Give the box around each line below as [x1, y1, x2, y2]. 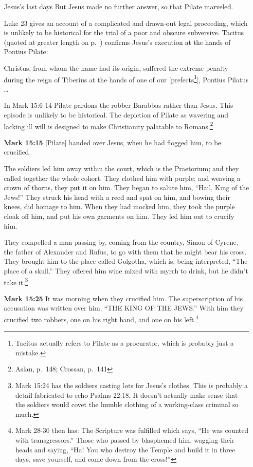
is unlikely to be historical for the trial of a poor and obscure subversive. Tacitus [4, 27, 244, 38]
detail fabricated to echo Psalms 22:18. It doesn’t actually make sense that [15, 389, 238, 400]
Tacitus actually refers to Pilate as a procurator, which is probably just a [15, 338, 234, 348]
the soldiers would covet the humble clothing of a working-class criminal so [15, 399, 238, 409]
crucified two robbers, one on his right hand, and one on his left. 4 [4, 313, 199, 324]
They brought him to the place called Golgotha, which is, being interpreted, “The [4, 256, 248, 266]
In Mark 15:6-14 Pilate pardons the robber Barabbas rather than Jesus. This [4, 100, 233, 110]
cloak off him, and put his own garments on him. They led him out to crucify [4, 211, 235, 221]
